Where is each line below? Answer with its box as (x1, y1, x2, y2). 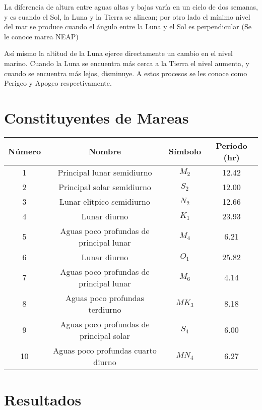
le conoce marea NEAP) (4, 31, 79, 41)
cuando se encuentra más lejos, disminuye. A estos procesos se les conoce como (4, 68, 247, 78)
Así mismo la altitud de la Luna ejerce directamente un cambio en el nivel (4, 48, 233, 58)
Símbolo (168, 145, 202, 157)
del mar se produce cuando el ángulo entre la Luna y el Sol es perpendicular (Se (4, 21, 251, 32)
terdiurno (88, 303, 121, 315)
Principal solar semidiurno (58, 181, 151, 193)
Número (8, 145, 41, 157)
